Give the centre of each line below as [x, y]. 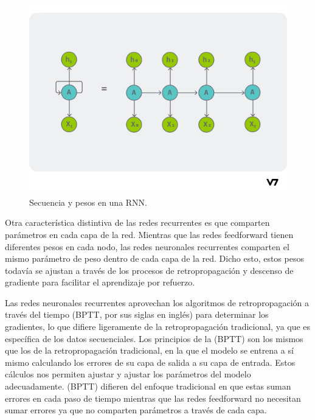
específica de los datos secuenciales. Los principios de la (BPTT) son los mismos [154, 338]
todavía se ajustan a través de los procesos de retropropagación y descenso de [149, 270]
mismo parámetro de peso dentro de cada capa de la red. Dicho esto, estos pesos [154, 258]
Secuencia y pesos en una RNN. [88, 202]
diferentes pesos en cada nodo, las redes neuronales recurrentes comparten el [147, 246]
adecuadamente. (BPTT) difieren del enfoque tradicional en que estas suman [148, 386]
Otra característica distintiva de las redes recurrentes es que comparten [137, 222]
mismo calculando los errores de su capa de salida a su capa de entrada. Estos [150, 362]
